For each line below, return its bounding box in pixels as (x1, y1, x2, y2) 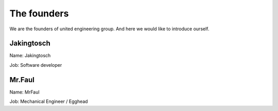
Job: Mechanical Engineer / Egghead (9, 98, 88, 105)
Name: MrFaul (9, 89, 40, 95)
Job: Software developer (9, 62, 62, 68)
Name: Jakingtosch (9, 52, 51, 59)
